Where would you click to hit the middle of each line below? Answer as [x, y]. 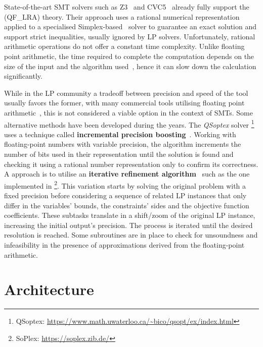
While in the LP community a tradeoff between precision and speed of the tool [126, 93]
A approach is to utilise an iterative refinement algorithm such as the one [127, 174]
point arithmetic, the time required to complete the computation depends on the [129, 56]
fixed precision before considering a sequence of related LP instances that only [125, 195]
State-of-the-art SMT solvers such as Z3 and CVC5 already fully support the [127, 7]
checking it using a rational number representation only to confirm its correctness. [131, 164]
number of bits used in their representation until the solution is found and [119, 154]
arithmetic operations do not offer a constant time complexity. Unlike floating [124, 46]
